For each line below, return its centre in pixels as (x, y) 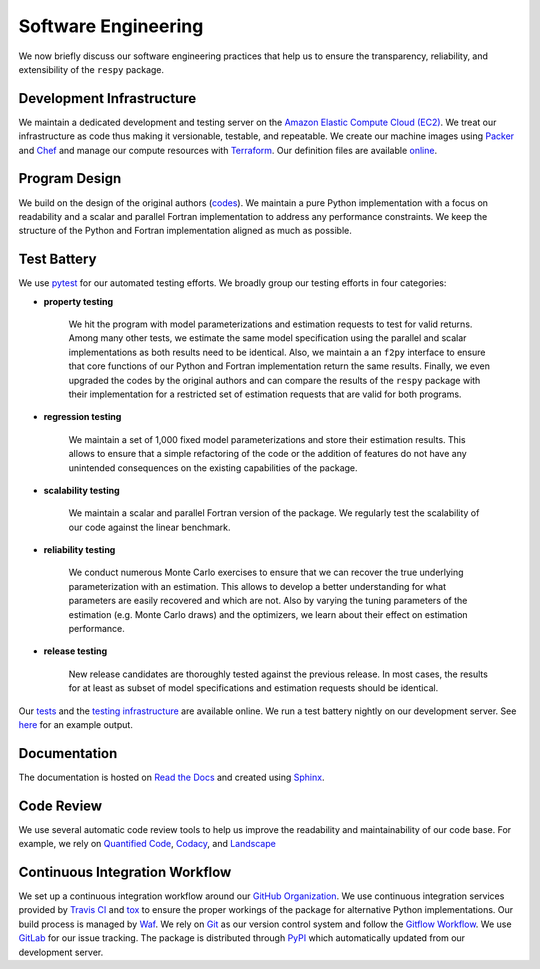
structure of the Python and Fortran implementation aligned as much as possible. (185, 231)
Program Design (70, 178)
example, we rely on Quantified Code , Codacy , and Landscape (147, 844)
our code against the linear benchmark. (149, 527)
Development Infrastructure (107, 98)
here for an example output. (76, 724)
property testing (78, 301)
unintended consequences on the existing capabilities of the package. (213, 467)
